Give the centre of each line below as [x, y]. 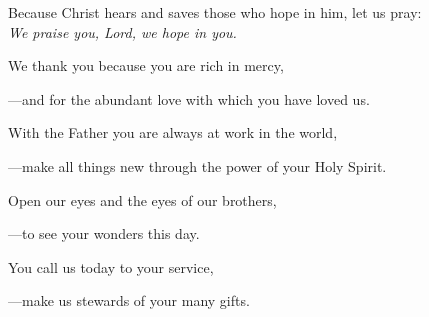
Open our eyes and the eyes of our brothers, [142, 199]
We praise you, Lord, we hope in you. [122, 31]
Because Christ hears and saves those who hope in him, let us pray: [215, 12]
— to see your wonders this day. [104, 233]
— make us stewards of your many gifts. [129, 300]
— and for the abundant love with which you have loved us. [189, 98]
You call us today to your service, [111, 266]
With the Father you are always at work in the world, [173, 132]
